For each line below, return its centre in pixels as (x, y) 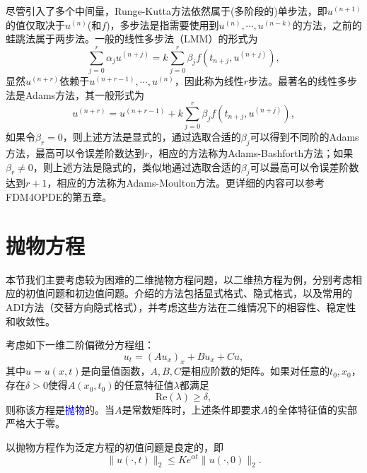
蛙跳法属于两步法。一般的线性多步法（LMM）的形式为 (132, 39)
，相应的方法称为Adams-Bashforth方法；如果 (251, 153)
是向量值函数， (116, 371)
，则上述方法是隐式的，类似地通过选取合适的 (137, 167)
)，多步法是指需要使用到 (163, 24)
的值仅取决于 (35, 24)
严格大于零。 (35, 423)
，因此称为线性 (209, 80)
